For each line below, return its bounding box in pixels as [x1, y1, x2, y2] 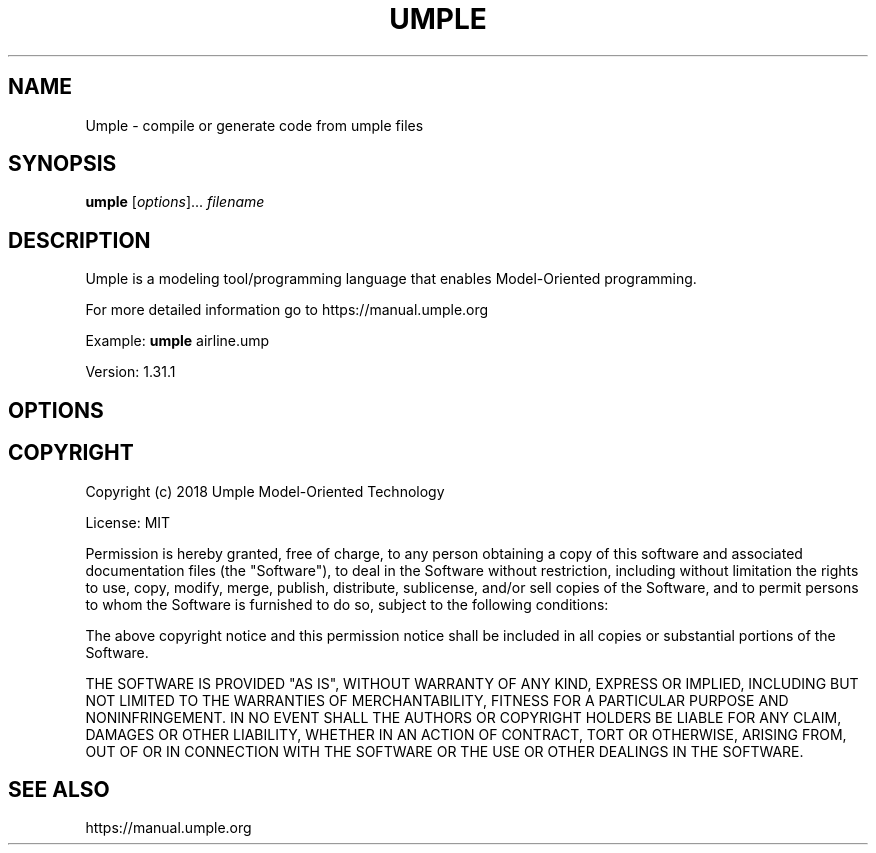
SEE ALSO [8, 776, 110, 802]
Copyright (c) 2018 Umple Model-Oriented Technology [85, 482, 445, 500]
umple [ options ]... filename [85, 193, 265, 211]
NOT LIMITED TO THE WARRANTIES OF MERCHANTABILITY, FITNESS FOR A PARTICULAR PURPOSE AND [85, 691, 789, 709]
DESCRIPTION [8, 227, 151, 253]
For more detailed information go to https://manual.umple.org [85, 301, 489, 319]
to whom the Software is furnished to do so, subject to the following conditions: [85, 595, 609, 613]
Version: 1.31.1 [85, 363, 176, 381]
